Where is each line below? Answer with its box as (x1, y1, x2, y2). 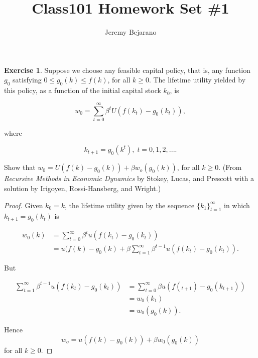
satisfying (13, 74, 42, 85)
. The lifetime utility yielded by (149, 74, 246, 85)
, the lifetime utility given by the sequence (65, 200, 195, 210)
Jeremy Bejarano (104, 27, 157, 37)
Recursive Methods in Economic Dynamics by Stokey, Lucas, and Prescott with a (4, 173, 254, 184)
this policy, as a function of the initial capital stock (4, 85, 161, 96)
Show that (4, 162, 36, 172)
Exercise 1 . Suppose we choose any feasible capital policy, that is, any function (4, 64, 251, 75)
